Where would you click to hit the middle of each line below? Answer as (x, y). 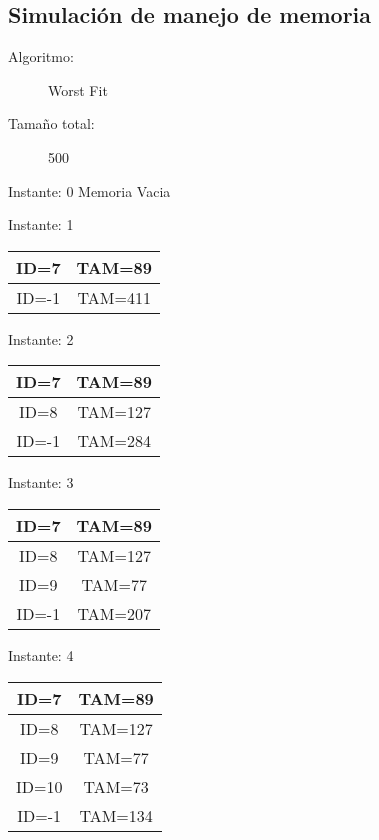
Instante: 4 (41, 654)
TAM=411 (114, 297)
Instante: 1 (41, 224)
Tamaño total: (51, 123)
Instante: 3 (41, 482)
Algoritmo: (41, 56)
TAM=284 (114, 441)
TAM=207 (114, 613)
